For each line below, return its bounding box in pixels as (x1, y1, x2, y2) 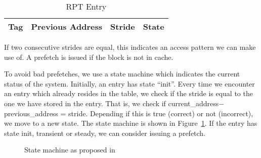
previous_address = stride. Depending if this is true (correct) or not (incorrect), (4, 108, 253, 118)
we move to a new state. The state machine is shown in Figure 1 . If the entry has (4, 118, 257, 128)
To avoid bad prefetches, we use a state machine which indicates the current (4, 68, 240, 79)
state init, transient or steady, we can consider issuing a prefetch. (4, 127, 206, 138)
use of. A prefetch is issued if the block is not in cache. (4, 51, 173, 62)
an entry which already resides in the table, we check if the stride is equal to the (4, 88, 253, 99)
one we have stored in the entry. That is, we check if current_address (4, 98, 219, 108)
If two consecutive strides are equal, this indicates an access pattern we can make (4, 42, 256, 52)
